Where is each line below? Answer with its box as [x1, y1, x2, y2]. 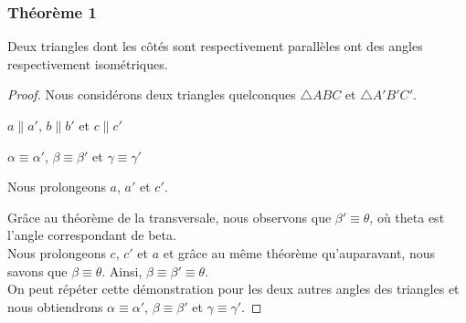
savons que [7, 261, 68, 280]
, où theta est [369, 207, 445, 226]
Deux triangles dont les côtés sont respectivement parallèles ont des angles [7, 36, 423, 56]
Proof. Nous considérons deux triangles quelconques [7, 85, 296, 104]
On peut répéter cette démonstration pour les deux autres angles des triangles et [7, 279, 460, 298]
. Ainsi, [101, 261, 143, 280]
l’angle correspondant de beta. [7, 225, 176, 245]
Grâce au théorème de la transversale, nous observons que [7, 207, 332, 226]
